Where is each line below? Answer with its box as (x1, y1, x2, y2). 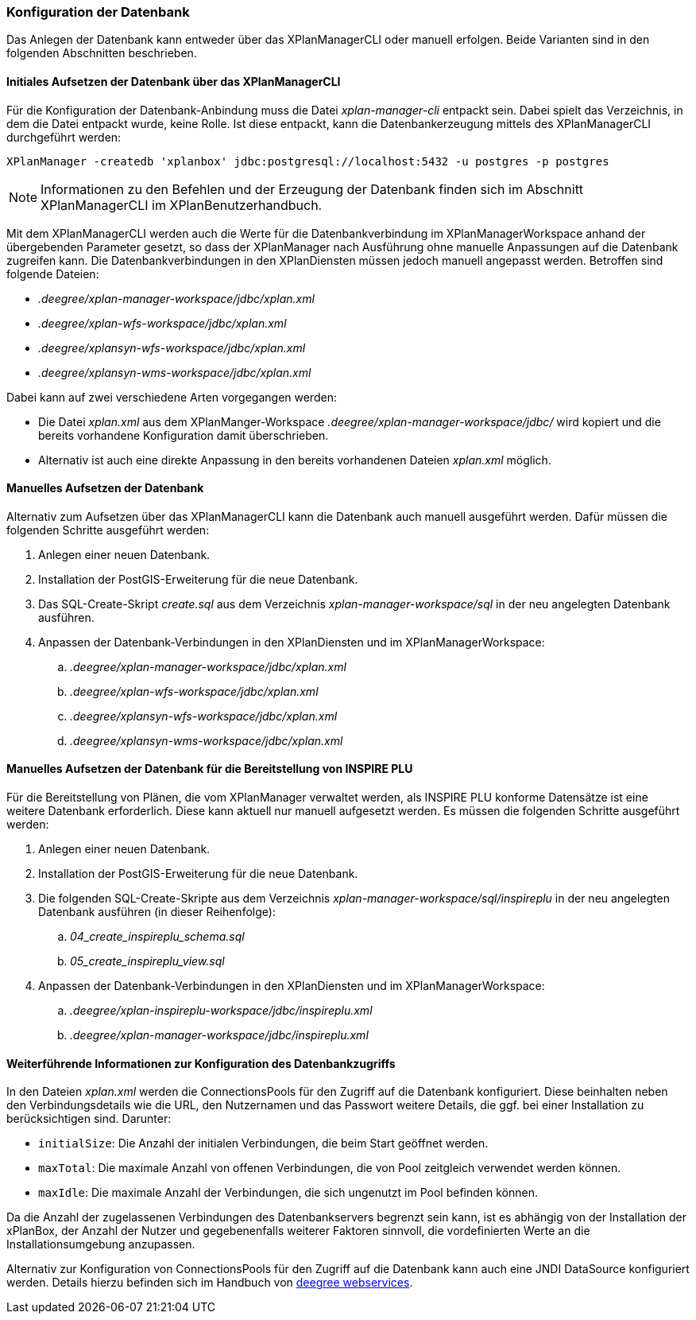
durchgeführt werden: (6, 130, 122, 144)
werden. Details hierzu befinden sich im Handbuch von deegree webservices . (6, 1275, 413, 1290)
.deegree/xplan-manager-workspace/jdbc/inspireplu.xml (70, 1028, 369, 1042)
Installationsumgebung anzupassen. (6, 1237, 195, 1252)
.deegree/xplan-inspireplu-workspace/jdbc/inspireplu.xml (70, 1004, 373, 1018)
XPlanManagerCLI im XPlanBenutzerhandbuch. (41, 196, 323, 213)
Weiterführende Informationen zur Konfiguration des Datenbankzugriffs (6, 1056, 396, 1070)
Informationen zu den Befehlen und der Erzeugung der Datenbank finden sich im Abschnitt (41, 181, 584, 197)
